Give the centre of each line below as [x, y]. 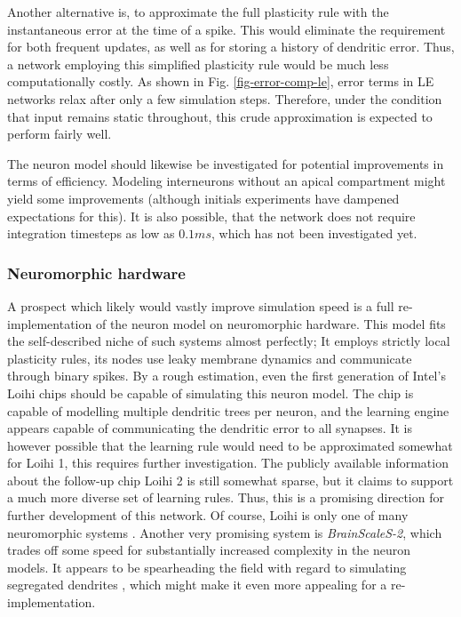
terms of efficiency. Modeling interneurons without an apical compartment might [227, 181]
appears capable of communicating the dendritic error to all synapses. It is [210, 428]
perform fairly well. [60, 134]
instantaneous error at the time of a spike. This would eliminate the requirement [227, 29]
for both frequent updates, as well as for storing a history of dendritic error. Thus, [231, 47]
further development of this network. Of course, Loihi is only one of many [208, 515]
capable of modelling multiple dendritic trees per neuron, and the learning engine [228, 410]
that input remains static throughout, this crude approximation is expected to [220, 116]
